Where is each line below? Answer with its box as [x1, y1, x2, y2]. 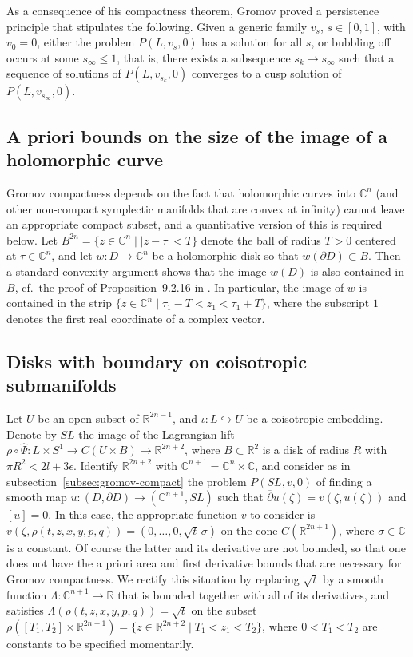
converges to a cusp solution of [191, 65, 342, 82]
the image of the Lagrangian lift [78, 425, 235, 442]
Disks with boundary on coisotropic [6, 348, 307, 373]
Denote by [6, 425, 57, 442]
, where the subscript [266, 294, 370, 311]
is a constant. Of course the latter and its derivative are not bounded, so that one [6, 539, 406, 555]
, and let [51, 247, 93, 264]
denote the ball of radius [201, 231, 321, 248]
